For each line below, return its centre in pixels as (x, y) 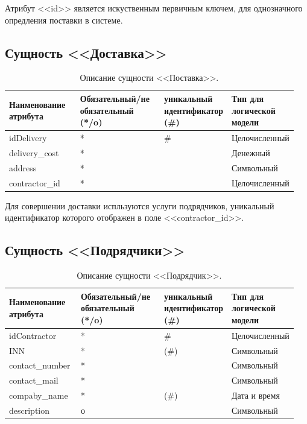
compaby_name (39, 395)
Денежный (251, 152)
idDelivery (28, 138)
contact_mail (34, 380)
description (30, 410)
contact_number (40, 365)
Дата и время (256, 395)
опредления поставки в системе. (64, 20)
